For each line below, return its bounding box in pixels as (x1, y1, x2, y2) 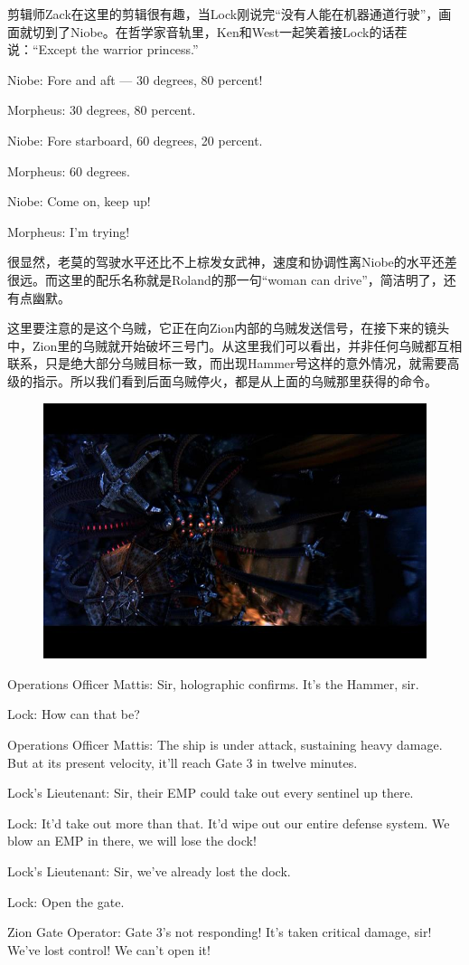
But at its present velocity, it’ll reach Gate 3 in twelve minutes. (7, 752, 358, 771)
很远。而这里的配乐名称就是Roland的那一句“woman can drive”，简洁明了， (7, 270, 444, 289)
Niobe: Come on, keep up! (7, 192, 151, 211)
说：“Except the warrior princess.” (7, 40, 199, 59)
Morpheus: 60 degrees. (7, 161, 130, 180)
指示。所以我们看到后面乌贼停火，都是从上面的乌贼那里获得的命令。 (32, 371, 437, 390)
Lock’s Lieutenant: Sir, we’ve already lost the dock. (7, 861, 291, 880)
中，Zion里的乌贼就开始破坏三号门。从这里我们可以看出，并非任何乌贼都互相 (7, 336, 463, 355)
